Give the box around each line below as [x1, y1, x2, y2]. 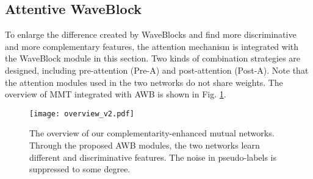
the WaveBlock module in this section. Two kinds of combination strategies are [5, 52, 301, 65]
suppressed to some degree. [29, 163, 131, 175]
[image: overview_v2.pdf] [29, 109, 134, 118]
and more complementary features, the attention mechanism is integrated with [5, 40, 299, 52]
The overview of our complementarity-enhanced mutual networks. [29, 127, 275, 139]
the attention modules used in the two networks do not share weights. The [5, 75, 283, 88]
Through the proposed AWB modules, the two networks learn [29, 139, 260, 152]
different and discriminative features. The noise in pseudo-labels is [29, 150, 277, 163]
